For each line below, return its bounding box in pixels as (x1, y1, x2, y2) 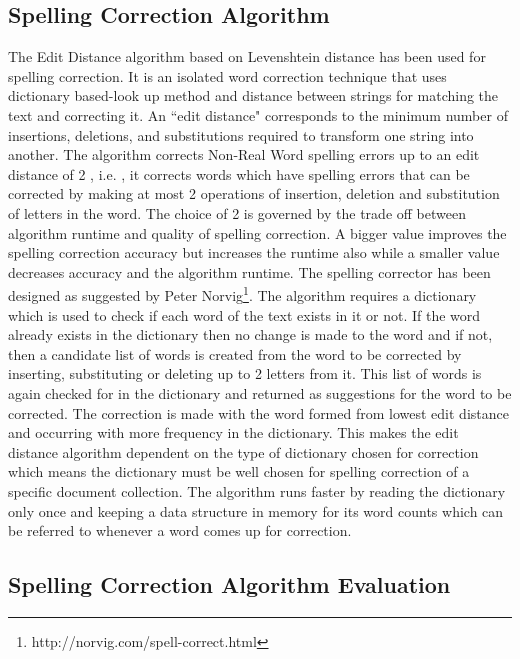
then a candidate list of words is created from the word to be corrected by (8, 343, 462, 364)
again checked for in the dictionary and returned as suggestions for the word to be (8, 382, 512, 403)
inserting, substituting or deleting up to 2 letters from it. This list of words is (8, 363, 482, 384)
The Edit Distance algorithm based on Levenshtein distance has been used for (8, 46, 486, 67)
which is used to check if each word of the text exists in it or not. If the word (8, 304, 481, 325)
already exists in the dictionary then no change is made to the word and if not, (8, 324, 493, 345)
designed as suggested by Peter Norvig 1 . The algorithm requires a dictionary (8, 282, 477, 305)
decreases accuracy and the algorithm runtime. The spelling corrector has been (8, 261, 491, 282)
